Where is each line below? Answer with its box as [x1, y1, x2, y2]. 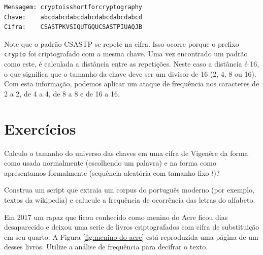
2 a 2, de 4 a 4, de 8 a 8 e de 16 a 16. [4, 88, 120, 99]
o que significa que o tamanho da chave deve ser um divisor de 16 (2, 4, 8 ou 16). [4, 68, 256, 79]
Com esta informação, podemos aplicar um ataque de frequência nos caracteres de [4, 78, 259, 89]
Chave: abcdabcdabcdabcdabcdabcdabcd [4, 13, 143, 21]
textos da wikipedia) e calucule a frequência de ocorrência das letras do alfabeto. [4, 194, 255, 205]
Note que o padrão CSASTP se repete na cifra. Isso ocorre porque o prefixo [4, 38, 239, 49]
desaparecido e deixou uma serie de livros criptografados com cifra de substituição [4, 221, 259, 232]
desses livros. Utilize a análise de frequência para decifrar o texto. [4, 241, 208, 252]
